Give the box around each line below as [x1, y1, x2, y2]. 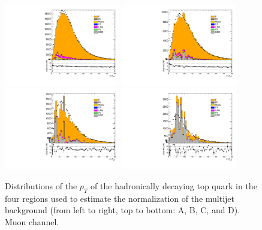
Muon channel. [5, 215, 59, 228]
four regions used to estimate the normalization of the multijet [5, 192, 235, 204]
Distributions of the [5, 179, 77, 192]
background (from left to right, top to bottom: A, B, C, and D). [5, 204, 240, 216]
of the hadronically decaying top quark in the [91, 179, 257, 192]
